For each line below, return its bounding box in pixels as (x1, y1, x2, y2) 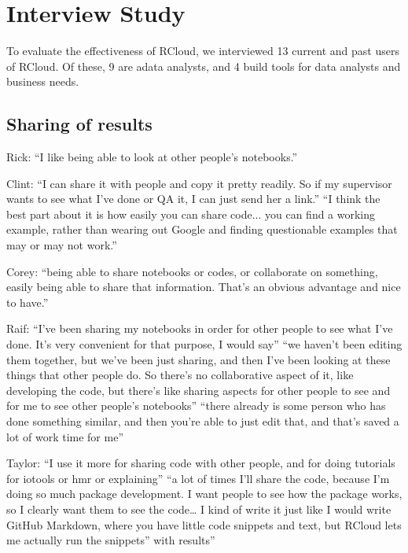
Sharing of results (6, 112, 153, 136)
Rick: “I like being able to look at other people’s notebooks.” (6, 149, 298, 165)
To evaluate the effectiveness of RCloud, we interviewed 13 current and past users (6, 42, 399, 59)
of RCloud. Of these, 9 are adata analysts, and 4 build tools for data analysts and (6, 57, 401, 74)
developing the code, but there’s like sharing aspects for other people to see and (6, 382, 391, 398)
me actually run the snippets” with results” (6, 532, 215, 548)
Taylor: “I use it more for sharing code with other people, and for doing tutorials (6, 455, 395, 471)
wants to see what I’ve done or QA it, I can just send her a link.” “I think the (6, 190, 380, 207)
